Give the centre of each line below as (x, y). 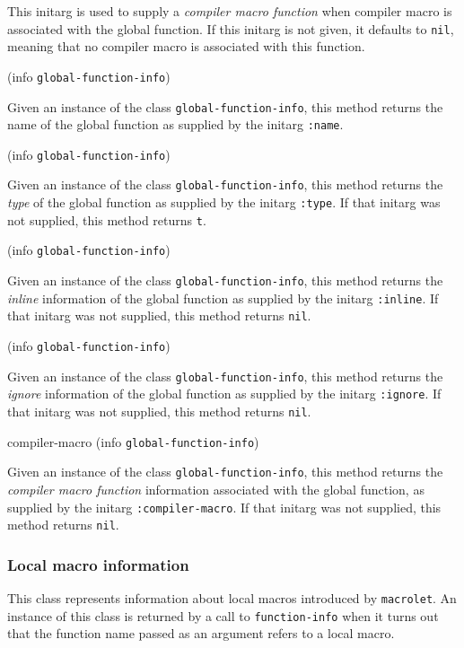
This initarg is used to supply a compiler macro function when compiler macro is (230, 11)
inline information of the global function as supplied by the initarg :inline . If (223, 298)
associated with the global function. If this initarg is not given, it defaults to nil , (231, 28)
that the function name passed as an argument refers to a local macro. (201, 633)
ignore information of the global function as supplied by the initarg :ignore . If (224, 394)
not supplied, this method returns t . (107, 219)
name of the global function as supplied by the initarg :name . (175, 124)
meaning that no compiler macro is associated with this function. (186, 46)
